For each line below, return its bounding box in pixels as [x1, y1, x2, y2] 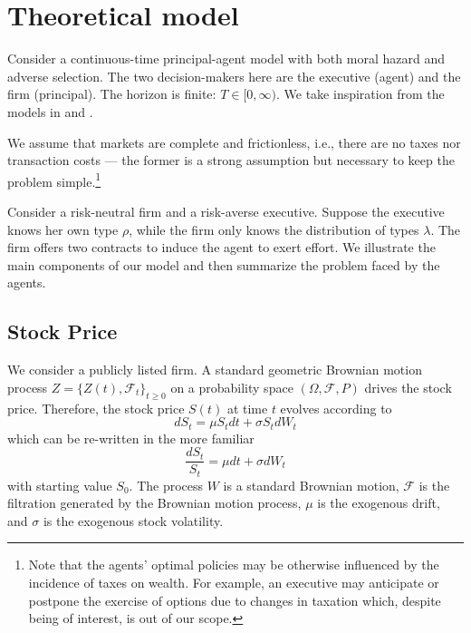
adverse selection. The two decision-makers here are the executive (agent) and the [7, 66, 461, 85]
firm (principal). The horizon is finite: [7, 84, 216, 103]
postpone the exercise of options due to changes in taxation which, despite [28, 590, 441, 609]
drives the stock [364, 377, 452, 396]
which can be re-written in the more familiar [7, 428, 255, 447]
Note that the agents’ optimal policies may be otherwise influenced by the [28, 555, 439, 574]
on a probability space [170, 377, 293, 396]
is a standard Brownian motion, [223, 475, 399, 494]
